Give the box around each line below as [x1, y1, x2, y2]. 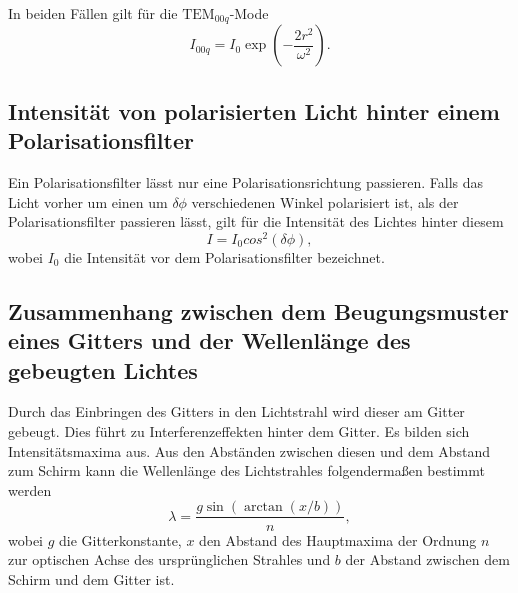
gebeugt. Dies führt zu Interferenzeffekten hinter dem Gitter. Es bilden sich [8, 421, 470, 442]
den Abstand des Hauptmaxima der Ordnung [199, 529, 477, 550]
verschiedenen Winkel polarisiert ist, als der [191, 191, 459, 212]
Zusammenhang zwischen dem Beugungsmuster [8, 295, 509, 326]
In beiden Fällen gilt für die [8, 3, 178, 23]
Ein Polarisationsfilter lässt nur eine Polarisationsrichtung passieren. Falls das [8, 172, 484, 193]
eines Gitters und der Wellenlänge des [8, 325, 411, 356]
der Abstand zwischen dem [345, 549, 510, 570]
